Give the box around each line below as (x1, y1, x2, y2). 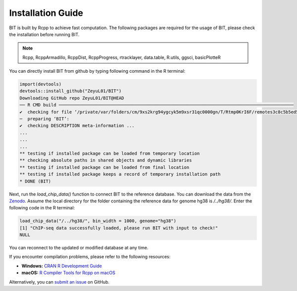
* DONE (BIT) (19, 178, 51, 184)
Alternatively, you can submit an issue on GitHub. (9, 279, 110, 285)
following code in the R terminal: (9, 205, 75, 211)
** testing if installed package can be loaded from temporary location (19, 151, 200, 156)
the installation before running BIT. (9, 31, 80, 37)
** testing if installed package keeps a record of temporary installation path (19, 171, 221, 177)
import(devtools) (19, 82, 62, 87)
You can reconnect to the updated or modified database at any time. (9, 245, 148, 251)
